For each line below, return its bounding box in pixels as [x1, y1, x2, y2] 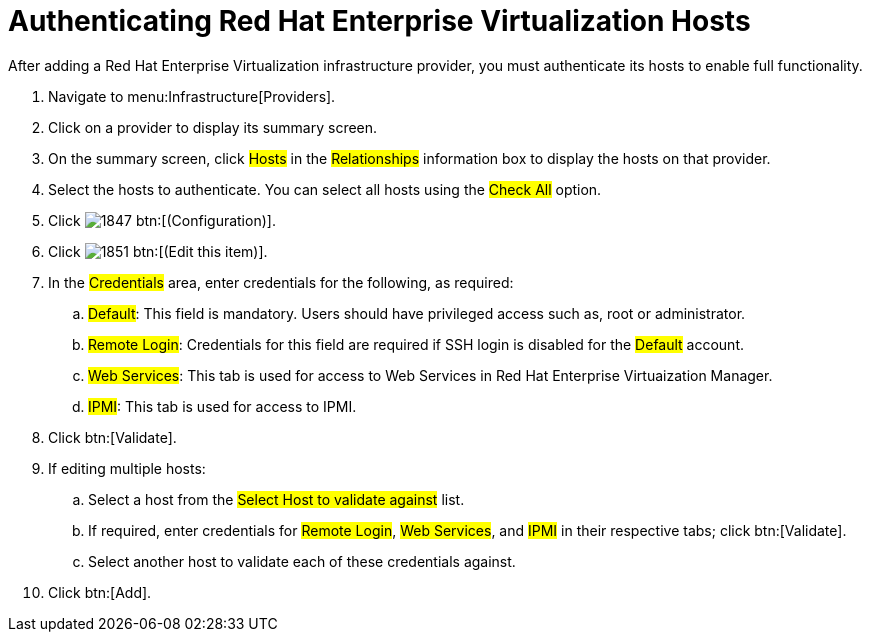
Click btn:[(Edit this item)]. [48, 242, 268, 260]
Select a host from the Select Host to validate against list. [88, 490, 465, 508]
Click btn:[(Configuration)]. [48, 211, 276, 229]
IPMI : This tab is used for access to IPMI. [88, 397, 357, 415]
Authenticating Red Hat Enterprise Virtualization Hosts [8, 4, 751, 38]
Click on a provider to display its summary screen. [48, 118, 378, 136]
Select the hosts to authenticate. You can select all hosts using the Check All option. [48, 180, 602, 198]
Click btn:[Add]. [48, 583, 152, 601]
